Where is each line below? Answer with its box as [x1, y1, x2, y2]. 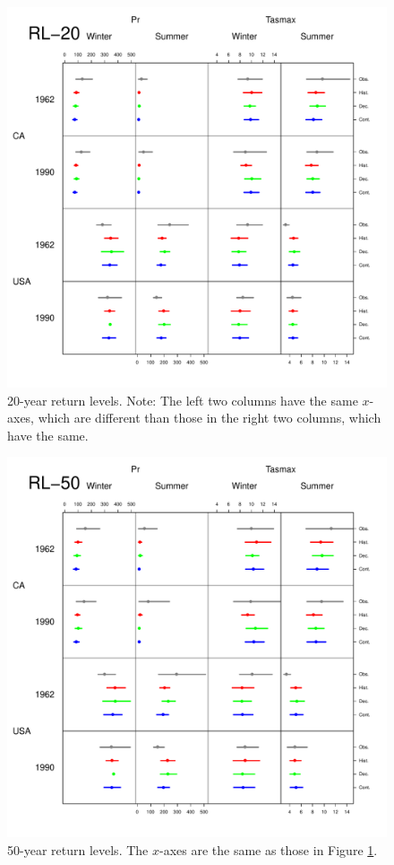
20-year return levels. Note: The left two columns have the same [7, 390, 358, 409]
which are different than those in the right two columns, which [38, 408, 381, 427]
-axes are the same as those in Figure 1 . [158, 840, 378, 859]
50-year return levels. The [7, 840, 149, 859]
